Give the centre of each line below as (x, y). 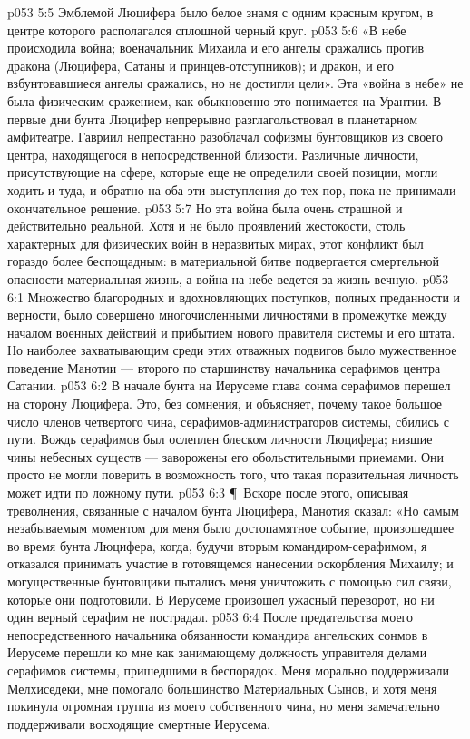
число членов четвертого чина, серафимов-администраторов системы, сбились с (228, 421)
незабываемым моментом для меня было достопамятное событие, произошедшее (231, 528)
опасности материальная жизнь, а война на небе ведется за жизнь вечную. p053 (228, 278)
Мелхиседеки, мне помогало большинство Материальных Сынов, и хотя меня (222, 688)
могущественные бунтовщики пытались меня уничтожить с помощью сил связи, (230, 581)
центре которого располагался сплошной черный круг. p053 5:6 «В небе (207, 30)
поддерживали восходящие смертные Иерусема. (139, 723)
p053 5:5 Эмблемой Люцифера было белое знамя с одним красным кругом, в (220, 12)
